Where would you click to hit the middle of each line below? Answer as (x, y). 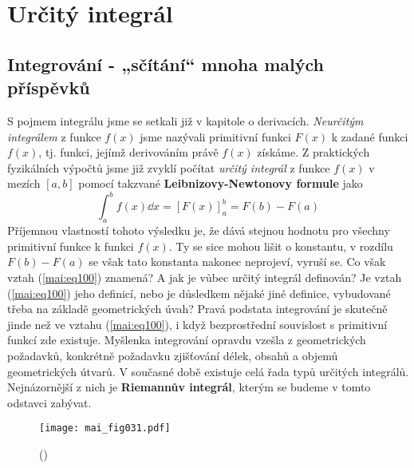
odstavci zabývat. (49, 402)
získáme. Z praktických (313, 152)
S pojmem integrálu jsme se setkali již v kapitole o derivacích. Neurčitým (185, 120)
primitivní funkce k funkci (71, 246)
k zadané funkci (370, 136)
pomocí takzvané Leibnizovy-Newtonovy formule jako (221, 183)
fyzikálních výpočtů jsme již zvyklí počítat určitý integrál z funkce (169, 167)
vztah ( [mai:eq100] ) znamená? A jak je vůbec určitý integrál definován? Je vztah (205, 278)
